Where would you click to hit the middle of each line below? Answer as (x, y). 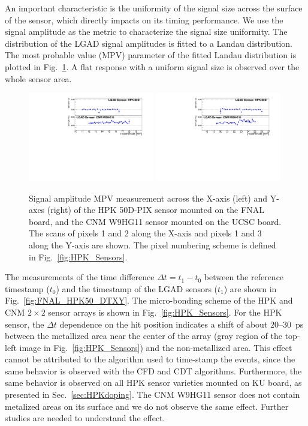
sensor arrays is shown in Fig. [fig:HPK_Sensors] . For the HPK (165, 312)
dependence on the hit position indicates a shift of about (164, 324)
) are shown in (250, 288)
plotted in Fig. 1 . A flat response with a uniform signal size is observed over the (152, 66)
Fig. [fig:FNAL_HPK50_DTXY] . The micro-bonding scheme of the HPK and (149, 300)
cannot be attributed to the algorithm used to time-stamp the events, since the (150, 359)
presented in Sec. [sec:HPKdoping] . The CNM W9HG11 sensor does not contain (153, 394)
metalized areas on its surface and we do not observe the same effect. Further (147, 406)
